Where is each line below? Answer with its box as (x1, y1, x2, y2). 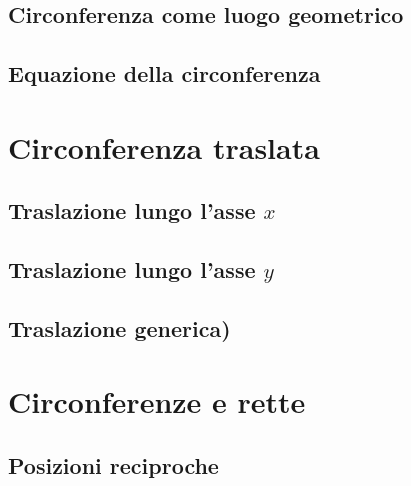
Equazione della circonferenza (8, 58, 321, 89)
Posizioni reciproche (8, 450, 219, 481)
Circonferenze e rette (8, 381, 306, 422)
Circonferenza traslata (8, 126, 320, 167)
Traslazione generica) (8, 312, 231, 343)
